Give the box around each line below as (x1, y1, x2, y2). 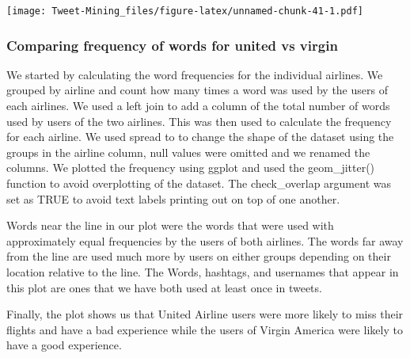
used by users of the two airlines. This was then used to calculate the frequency (6, 112, 392, 129)
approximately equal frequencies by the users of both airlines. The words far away (6, 232, 404, 249)
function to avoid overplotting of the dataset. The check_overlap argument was (6, 175, 391, 192)
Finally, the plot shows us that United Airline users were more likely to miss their (6, 306, 404, 322)
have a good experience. (6, 337, 122, 353)
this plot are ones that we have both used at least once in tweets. (6, 279, 322, 295)
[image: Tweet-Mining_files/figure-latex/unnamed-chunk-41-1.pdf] (6, 6, 364, 17)
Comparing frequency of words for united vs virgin (6, 35, 338, 55)
